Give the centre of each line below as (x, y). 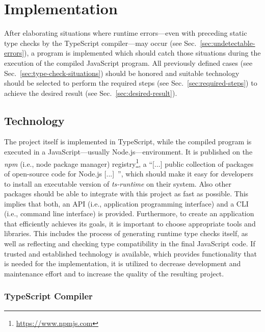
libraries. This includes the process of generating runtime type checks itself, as (126, 233)
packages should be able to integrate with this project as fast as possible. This (126, 194)
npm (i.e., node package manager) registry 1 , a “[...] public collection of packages (129, 163)
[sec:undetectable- (228, 43)
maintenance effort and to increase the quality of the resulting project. (114, 273)
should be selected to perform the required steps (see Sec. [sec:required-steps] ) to (131, 83)
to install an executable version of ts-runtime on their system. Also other (118, 183)
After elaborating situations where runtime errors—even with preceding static (126, 33)
